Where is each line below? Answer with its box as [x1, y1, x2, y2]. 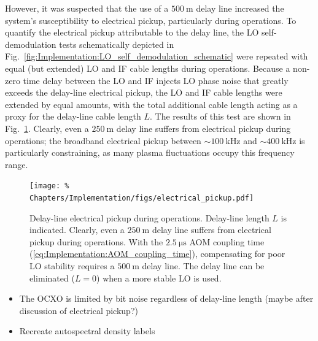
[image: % [29, 182, 69, 191]
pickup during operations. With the [29, 235, 163, 248]
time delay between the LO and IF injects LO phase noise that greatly [23, 74, 289, 86]
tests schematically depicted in [59, 37, 174, 50]
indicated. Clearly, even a [29, 223, 125, 236]
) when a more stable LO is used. [96, 271, 222, 284]
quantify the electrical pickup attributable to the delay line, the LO [5, 26, 259, 39]
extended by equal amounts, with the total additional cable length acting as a [5, 98, 298, 110]
